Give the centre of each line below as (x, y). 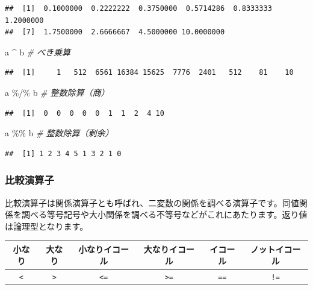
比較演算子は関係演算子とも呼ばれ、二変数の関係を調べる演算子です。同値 (152, 202)
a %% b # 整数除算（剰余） (59, 133)
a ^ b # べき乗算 (38, 52)
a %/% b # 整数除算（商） (57, 92)
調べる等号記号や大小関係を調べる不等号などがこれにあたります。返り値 (164, 214)
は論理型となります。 (47, 226)
